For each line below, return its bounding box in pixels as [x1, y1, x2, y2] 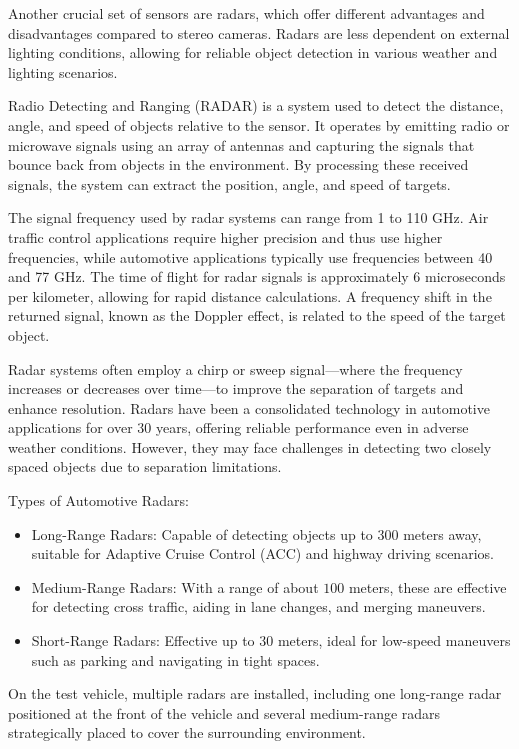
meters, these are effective [348, 576, 507, 597]
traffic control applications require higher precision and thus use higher [8, 226, 443, 247]
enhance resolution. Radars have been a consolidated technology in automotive [8, 397, 490, 418]
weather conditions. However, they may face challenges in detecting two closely [8, 436, 492, 457]
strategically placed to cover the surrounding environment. [8, 722, 366, 743]
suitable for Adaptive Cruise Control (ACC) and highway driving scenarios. [31, 543, 494, 564]
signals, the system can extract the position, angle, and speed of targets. [8, 173, 451, 194]
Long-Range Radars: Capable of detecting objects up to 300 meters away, [31, 523, 482, 544]
